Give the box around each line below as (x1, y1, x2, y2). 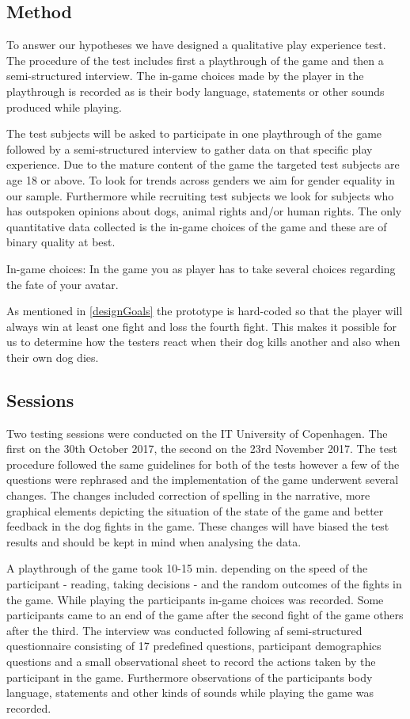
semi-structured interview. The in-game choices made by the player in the (6, 67, 364, 84)
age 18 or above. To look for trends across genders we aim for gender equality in (6, 171, 395, 188)
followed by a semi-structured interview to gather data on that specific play (6, 140, 373, 157)
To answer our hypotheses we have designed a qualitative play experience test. (6, 36, 386, 53)
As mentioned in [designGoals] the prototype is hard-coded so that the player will (6, 302, 403, 319)
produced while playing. (6, 98, 122, 115)
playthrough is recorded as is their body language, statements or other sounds (6, 82, 385, 99)
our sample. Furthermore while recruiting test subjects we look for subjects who (6, 187, 394, 204)
